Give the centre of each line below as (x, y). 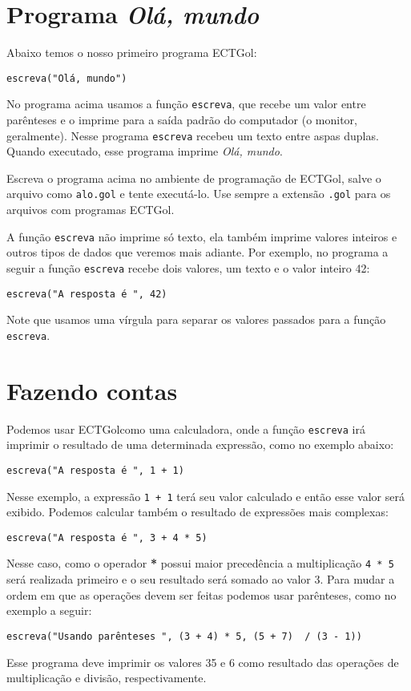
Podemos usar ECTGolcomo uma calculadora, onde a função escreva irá (186, 428)
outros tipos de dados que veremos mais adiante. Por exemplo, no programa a (197, 252)
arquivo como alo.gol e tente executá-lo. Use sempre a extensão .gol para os (199, 194)
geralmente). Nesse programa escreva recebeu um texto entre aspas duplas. (193, 135)
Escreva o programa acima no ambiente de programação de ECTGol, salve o (194, 178)
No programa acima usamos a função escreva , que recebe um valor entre (186, 104)
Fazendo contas (92, 390)
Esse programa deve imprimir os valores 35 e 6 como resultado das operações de (203, 662)
